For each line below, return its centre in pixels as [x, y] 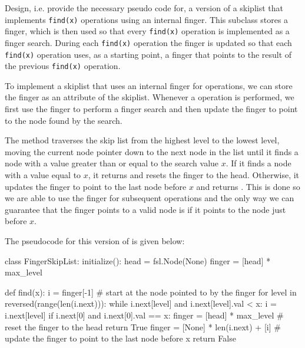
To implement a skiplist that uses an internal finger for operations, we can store [149, 85]
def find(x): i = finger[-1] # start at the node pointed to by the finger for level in [151, 292]
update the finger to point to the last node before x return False [120, 338]
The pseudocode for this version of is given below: [95, 241]
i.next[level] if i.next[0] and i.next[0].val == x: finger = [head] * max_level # [144, 315]
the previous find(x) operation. [63, 66]
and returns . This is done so [248, 186]
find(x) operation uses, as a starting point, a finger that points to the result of [148, 54]
